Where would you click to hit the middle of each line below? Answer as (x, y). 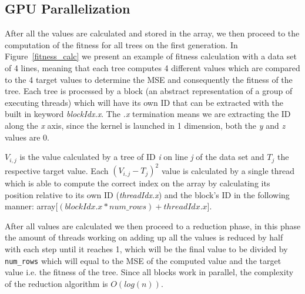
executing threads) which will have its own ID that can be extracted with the (144, 102)
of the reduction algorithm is (56, 283)
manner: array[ (31, 206)
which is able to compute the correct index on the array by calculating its (138, 183)
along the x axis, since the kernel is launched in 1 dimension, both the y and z (145, 125)
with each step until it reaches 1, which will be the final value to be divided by (146, 249)
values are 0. (27, 137)
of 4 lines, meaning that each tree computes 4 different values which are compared (152, 67)
